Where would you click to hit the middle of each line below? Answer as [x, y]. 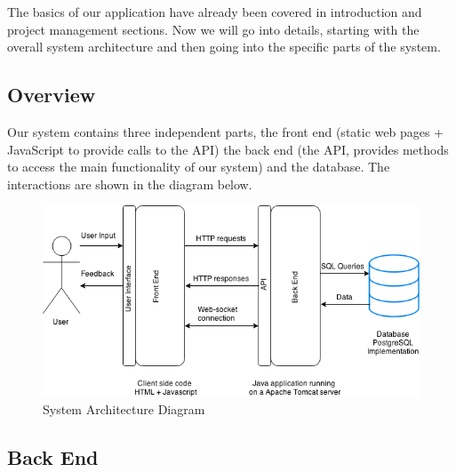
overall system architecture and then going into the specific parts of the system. [224, 47]
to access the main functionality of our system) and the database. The [199, 167]
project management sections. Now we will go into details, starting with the [213, 29]
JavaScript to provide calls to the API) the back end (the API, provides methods [228, 149]
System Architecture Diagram [124, 408]
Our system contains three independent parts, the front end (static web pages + [225, 131]
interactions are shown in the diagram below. [130, 184]
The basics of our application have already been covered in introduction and [215, 12]
